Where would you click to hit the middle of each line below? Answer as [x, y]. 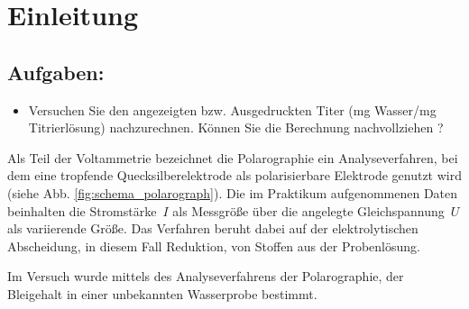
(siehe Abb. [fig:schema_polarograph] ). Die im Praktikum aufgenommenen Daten [233, 192]
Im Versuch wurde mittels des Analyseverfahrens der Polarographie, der [206, 276]
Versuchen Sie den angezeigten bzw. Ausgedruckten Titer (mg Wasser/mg [232, 109]
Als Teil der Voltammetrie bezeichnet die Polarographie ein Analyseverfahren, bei [233, 157]
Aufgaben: [56, 72]
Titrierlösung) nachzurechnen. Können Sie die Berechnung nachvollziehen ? [236, 127]
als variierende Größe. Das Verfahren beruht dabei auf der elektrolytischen [213, 228]
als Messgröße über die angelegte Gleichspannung [308, 210]
